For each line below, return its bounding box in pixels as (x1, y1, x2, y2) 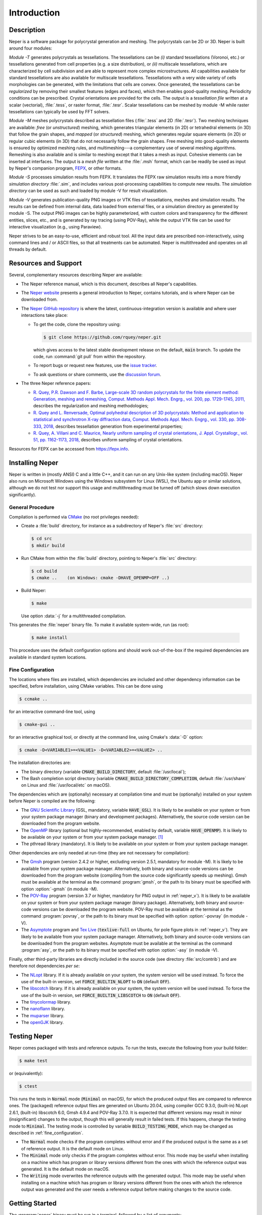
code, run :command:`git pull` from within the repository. (33, 354, 147, 359)
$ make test (19, 1058, 48, 1064)
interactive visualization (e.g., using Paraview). (9, 224, 102, 230)
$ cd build (31, 568, 57, 573)
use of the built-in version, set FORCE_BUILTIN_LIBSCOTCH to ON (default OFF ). (21, 992, 181, 998)
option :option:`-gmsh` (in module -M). (21, 886, 98, 892)
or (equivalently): (9, 1071, 43, 1076)
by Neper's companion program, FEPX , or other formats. (9, 165, 122, 171)
